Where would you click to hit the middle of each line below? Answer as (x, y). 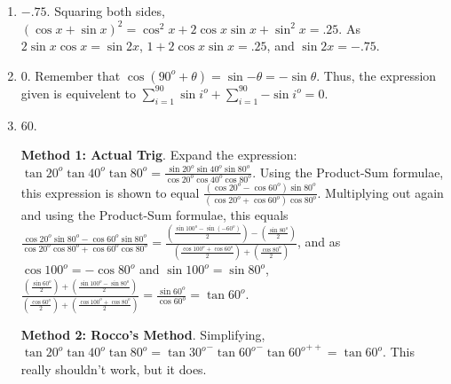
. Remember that (74, 75)
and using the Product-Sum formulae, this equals (154, 215)
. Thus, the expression (376, 75)
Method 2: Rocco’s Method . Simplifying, (143, 334)
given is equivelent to (78, 93)
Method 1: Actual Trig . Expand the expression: (159, 155)
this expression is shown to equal (110, 192)
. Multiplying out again (380, 192)
